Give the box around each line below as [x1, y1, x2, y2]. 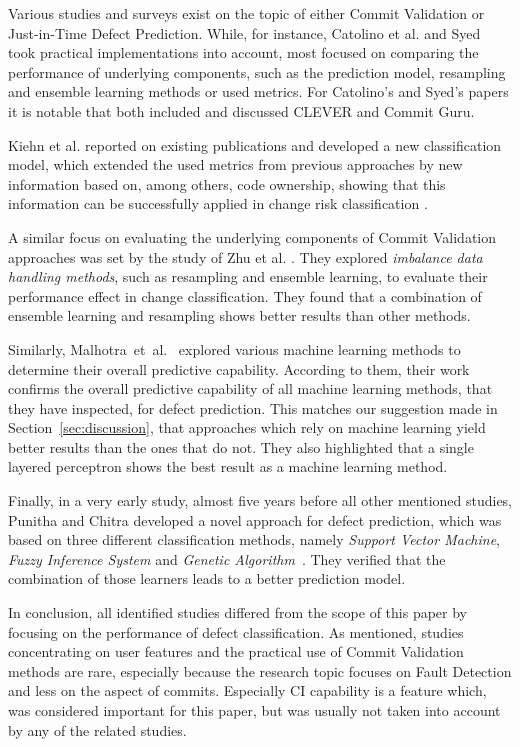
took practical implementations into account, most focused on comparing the [8, 42, 479, 63]
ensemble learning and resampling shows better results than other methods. [8, 305, 471, 326]
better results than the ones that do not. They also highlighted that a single [8, 436, 474, 457]
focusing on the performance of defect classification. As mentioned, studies [8, 621, 464, 642]
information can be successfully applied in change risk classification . [8, 193, 428, 214]
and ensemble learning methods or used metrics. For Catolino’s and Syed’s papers [8, 81, 509, 102]
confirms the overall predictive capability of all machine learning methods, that [8, 378, 493, 399]
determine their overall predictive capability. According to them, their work [8, 358, 470, 379]
